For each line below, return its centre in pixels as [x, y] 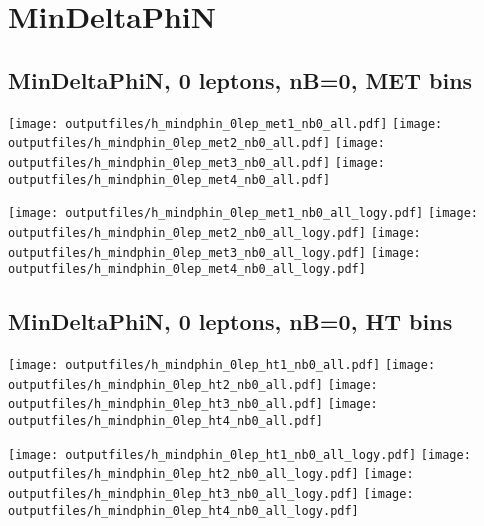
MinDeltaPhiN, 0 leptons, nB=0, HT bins [230, 321]
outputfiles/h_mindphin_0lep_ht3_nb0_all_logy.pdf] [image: [211, 493]
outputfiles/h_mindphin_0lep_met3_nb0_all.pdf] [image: [196, 162]
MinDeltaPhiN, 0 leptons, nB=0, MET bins [240, 79]
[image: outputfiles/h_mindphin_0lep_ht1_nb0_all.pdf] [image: [222, 365]
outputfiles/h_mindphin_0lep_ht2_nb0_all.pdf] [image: [193, 384]
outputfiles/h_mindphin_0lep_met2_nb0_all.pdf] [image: [196, 143]
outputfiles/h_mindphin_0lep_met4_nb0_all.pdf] [169, 179]
